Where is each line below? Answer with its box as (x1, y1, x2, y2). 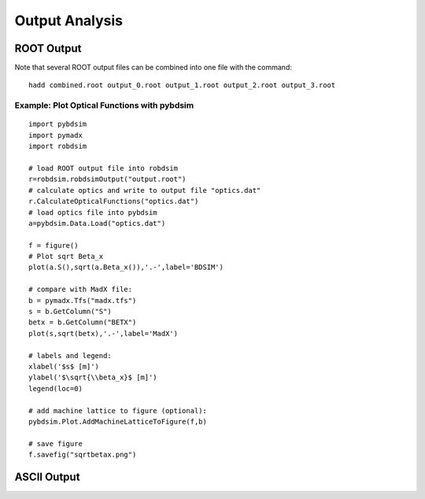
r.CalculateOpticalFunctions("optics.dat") (28, 197, 199, 206)
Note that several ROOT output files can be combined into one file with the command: (14, 63, 293, 72)
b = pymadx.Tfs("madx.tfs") (28, 296, 137, 305)
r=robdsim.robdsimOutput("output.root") (28, 175, 187, 184)
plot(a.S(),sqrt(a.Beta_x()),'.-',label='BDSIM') (28, 263, 224, 272)
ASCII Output (14, 470, 80, 483)
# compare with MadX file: (28, 285, 133, 294)
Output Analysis (14, 12, 124, 29)
